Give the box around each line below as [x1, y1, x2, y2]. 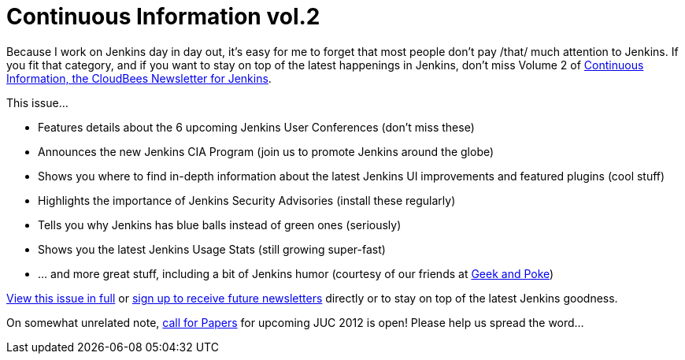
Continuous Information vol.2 [6, 3, 320, 30]
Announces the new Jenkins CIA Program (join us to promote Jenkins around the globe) [38, 144, 494, 158]
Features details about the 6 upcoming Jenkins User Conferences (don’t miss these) [38, 120, 475, 134]
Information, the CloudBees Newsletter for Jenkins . [6, 71, 272, 85]
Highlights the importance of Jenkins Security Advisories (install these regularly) [38, 193, 456, 207]
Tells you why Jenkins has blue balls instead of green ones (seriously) [38, 217, 402, 232]
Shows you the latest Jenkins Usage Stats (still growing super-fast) [38, 242, 386, 256]
